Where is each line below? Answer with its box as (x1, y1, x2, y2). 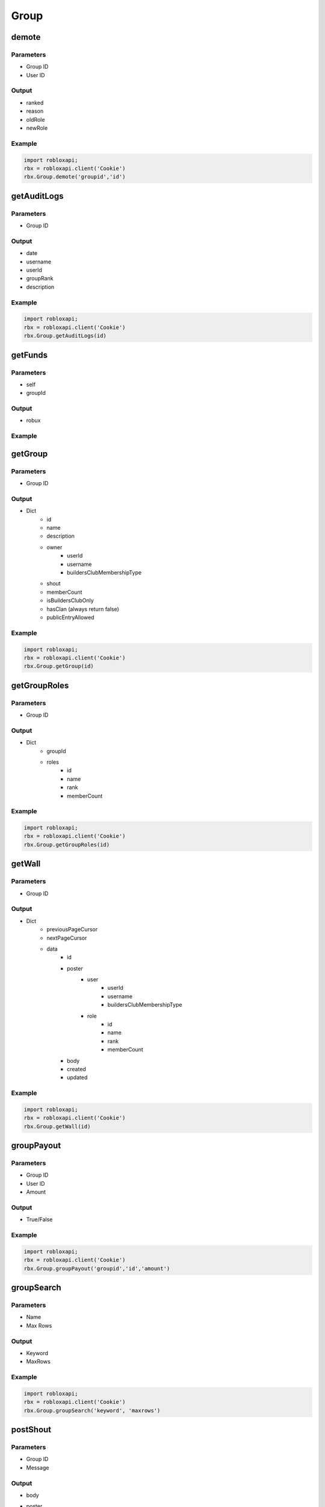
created (67, 1065, 87, 1072)
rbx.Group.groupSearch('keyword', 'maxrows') (23, 1407, 161, 1414)
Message (26, 1464, 49, 1471)
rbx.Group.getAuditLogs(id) (23, 332, 107, 339)
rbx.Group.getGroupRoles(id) (23, 841, 110, 848)
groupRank (26, 275, 54, 282)
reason (26, 107, 44, 115)
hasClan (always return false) (46, 605, 120, 612)
